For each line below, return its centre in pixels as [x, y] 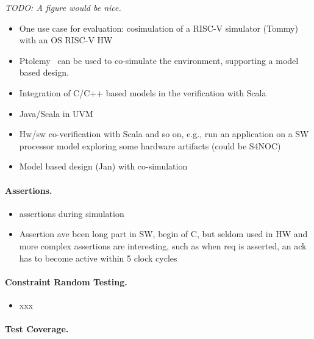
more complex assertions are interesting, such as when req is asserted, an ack [163, 245]
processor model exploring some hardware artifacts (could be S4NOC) [150, 145]
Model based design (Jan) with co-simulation [103, 166]
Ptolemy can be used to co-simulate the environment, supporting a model [159, 60]
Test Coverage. [37, 329]
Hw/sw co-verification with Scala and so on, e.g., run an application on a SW [164, 134]
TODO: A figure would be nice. [63, 7]
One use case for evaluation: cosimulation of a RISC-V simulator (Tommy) [159, 28]
